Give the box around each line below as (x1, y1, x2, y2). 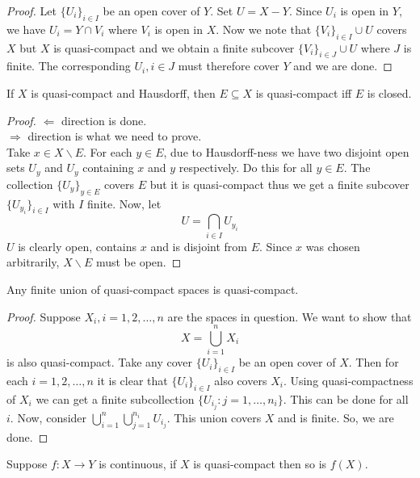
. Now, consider (10, 409, 87, 426)
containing (82, 159, 134, 176)
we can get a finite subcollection (36, 390, 195, 407)
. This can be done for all (283, 390, 409, 407)
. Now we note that (216, 20, 312, 37)
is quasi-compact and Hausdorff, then (31, 84, 216, 101)
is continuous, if (99, 455, 177, 472)
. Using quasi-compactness (283, 372, 414, 389)
